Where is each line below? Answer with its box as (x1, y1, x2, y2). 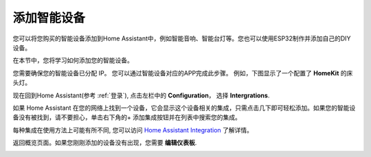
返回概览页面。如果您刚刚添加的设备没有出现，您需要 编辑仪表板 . (12, 138, 197, 147)
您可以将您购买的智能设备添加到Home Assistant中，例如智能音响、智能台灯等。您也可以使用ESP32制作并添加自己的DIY (12, 34, 351, 43)
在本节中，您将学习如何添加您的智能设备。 (12, 56, 133, 64)
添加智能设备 (12, 10, 86, 25)
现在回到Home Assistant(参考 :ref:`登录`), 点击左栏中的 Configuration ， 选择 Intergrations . (12, 91, 270, 99)
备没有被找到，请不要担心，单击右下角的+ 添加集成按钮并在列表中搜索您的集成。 (12, 113, 242, 121)
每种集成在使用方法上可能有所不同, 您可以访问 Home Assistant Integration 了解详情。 (12, 125, 254, 134)
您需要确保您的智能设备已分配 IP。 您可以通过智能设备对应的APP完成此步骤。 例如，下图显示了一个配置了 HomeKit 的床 (12, 69, 353, 77)
